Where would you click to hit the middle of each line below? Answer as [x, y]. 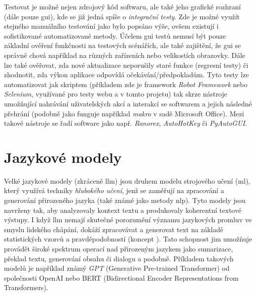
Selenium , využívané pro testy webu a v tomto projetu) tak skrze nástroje [116, 94]
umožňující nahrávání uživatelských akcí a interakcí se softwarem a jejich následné [128, 103]
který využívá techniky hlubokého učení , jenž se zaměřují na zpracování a [114, 190]
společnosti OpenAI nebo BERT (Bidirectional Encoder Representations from [121, 277]
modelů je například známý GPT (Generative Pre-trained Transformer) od [117, 268]
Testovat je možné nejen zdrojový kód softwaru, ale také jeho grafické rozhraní [123, 6]
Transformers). [26, 287]
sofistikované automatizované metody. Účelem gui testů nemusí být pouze [115, 35]
